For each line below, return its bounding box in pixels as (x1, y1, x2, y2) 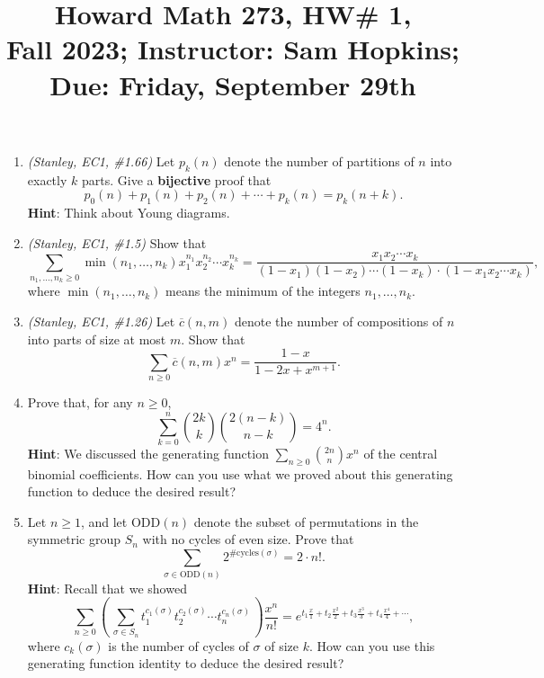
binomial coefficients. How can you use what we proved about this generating (27, 464, 453, 483)
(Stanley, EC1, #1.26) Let (27, 311, 175, 330)
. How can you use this (308, 636, 435, 655)
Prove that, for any (27, 392, 133, 411)
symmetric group (27, 530, 121, 549)
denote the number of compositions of (235, 311, 443, 330)
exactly (27, 170, 67, 189)
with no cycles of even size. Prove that (142, 530, 354, 549)
